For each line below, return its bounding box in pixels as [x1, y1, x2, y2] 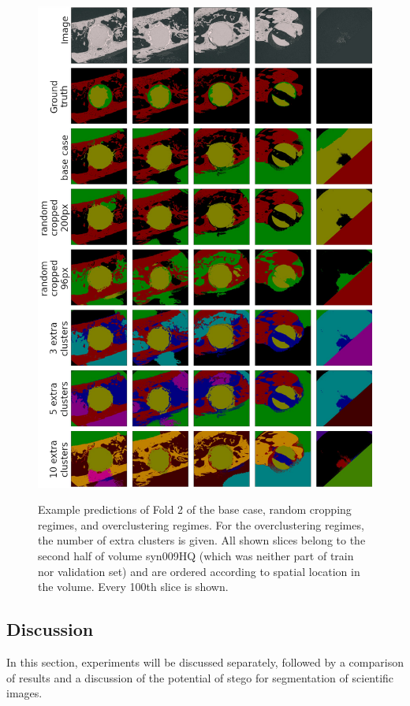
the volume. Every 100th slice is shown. [38, 578, 229, 595]
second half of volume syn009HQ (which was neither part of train [38, 548, 354, 564]
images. [6, 685, 43, 701]
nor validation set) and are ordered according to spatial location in [38, 563, 360, 579]
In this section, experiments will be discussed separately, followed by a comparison [6, 654, 404, 670]
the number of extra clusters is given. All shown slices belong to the [38, 532, 366, 548]
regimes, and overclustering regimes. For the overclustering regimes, [38, 516, 364, 533]
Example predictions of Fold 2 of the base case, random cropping [38, 501, 352, 518]
